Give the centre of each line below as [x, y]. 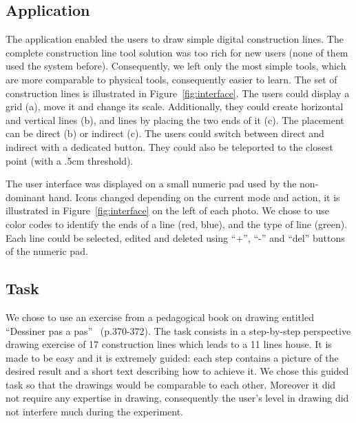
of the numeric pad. [47, 251]
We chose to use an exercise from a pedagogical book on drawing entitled [160, 317]
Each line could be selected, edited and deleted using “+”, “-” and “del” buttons [175, 237]
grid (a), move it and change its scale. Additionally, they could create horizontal [175, 106]
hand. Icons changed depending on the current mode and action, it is [194, 197]
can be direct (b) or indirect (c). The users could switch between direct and [165, 133]
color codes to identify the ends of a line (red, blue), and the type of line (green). [177, 224]
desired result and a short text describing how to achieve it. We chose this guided [177, 371]
